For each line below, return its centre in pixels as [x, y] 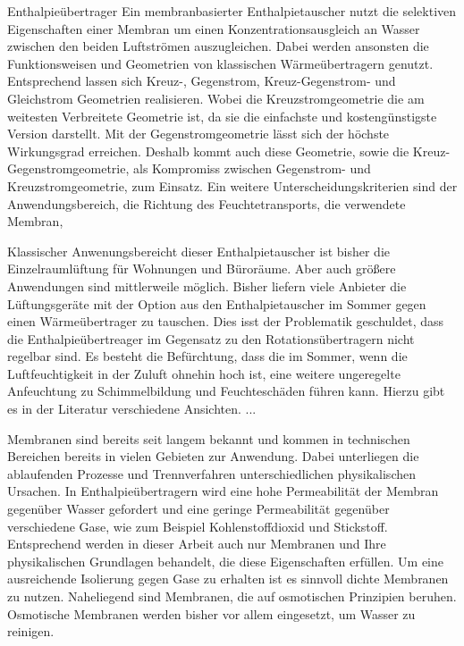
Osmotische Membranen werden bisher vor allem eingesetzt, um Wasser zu [211, 613]
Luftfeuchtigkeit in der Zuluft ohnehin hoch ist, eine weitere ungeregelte [204, 373]
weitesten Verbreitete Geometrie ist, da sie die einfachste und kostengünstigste [222, 116]
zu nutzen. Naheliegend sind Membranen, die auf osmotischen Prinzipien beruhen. [232, 596]
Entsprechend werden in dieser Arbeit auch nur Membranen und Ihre [197, 544]
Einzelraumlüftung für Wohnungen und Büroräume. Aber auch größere [202, 268]
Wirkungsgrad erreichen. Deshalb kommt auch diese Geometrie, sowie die [208, 151]
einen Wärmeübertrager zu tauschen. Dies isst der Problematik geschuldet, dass [226, 321]
